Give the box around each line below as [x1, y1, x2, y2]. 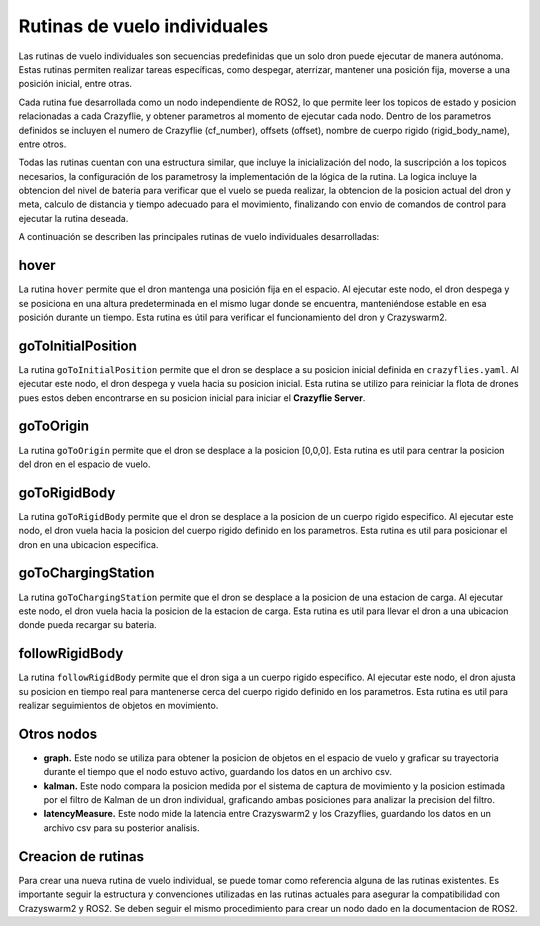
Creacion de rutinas [18, 848, 145, 865]
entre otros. [18, 138, 67, 150]
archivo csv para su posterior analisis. [43, 821, 200, 834]
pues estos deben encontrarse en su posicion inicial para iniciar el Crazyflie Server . [18, 391, 366, 404]
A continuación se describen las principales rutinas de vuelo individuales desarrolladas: [18, 231, 380, 243]
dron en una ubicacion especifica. [18, 538, 159, 550]
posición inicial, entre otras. [18, 78, 133, 90]
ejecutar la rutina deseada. [18, 212, 129, 224]
